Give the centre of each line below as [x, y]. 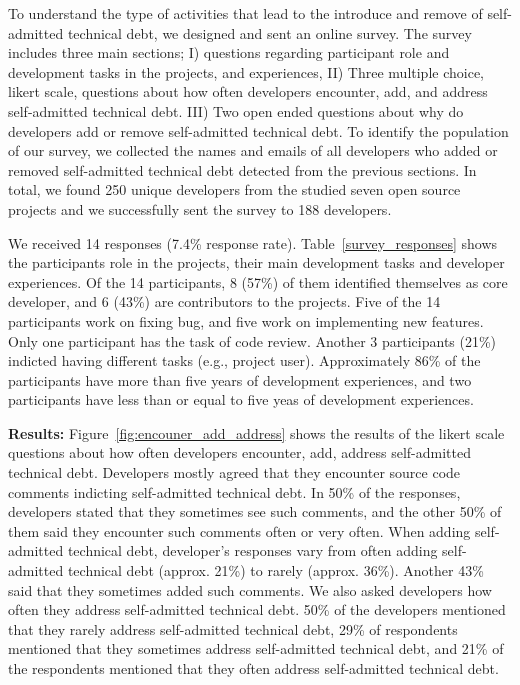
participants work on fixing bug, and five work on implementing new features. [246, 320]
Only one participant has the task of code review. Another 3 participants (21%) [252, 340]
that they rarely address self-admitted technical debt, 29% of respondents [233, 628]
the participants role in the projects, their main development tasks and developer [256, 262]
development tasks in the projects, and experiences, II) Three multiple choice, [246, 71]
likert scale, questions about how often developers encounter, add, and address [248, 91]
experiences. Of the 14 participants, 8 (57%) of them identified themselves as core [258, 281]
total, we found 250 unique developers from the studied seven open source [234, 189]
